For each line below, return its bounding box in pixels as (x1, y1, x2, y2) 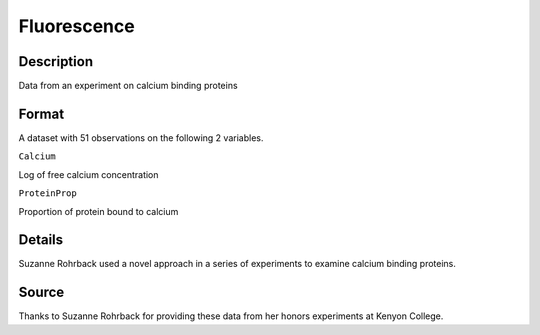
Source (18, 284, 65, 301)
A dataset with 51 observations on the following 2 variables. (18, 131, 264, 144)
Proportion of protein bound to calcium (18, 205, 179, 217)
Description (18, 53, 94, 70)
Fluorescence (18, 15, 135, 37)
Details (18, 231, 64, 249)
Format (18, 105, 65, 122)
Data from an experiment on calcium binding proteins (18, 80, 239, 92)
